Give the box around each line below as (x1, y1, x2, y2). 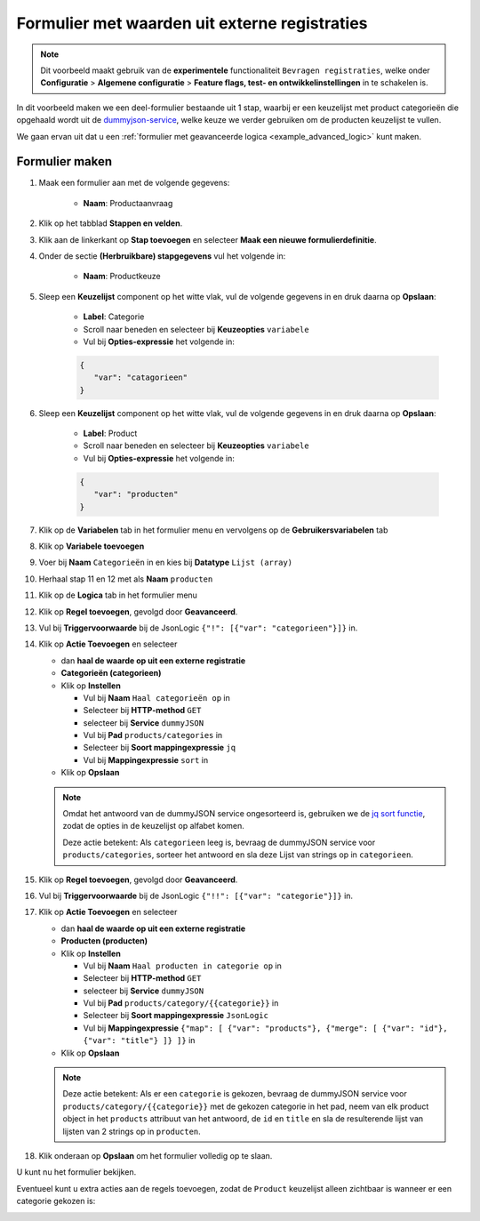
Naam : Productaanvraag (83, 197, 173, 208)
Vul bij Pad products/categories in (83, 730, 223, 741)
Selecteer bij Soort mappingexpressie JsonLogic (83, 1010, 268, 1021)
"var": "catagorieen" (93, 373, 188, 382)
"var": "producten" (93, 489, 179, 500)
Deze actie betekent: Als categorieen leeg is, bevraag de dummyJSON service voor (62, 837, 376, 847)
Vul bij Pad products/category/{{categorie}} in (83, 998, 279, 1008)
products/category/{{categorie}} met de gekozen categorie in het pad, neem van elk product (62, 1101, 429, 1112)
